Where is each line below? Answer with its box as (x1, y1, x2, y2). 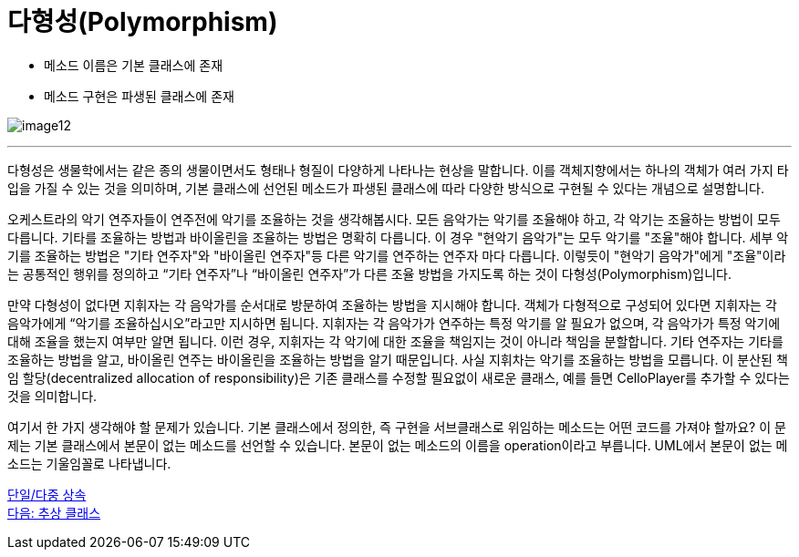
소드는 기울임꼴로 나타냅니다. (7, 455, 171, 471)
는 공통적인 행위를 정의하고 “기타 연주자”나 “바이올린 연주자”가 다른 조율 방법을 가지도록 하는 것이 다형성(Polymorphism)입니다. (7, 265, 732, 282)
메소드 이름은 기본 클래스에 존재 (44, 57, 223, 73)
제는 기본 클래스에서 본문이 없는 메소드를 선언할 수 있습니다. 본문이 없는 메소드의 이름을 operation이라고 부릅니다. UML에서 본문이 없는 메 (7, 437, 788, 453)
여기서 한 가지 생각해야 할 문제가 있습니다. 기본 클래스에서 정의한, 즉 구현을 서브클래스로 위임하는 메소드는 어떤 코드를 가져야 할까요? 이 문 (7, 418, 786, 435)
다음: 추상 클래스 (7, 504, 101, 521)
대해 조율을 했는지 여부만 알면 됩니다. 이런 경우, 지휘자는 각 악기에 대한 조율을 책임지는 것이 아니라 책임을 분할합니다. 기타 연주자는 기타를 (7, 333, 783, 349)
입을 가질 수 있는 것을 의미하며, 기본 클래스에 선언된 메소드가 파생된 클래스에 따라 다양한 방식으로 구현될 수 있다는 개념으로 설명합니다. (7, 180, 764, 196)
